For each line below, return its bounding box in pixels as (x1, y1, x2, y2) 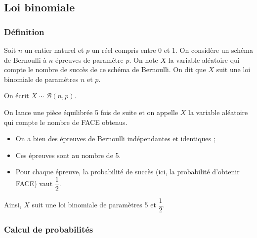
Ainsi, (4, 199, 22, 210)
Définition (4, 25, 44, 38)
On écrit (4, 90, 29, 101)
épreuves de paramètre (55, 54, 124, 65)
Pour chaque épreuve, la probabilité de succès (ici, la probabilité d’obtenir (15, 166, 240, 177)
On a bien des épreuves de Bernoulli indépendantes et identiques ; (15, 133, 215, 144)
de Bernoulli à (4, 54, 47, 65)
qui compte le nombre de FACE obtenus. (4, 117, 128, 127)
